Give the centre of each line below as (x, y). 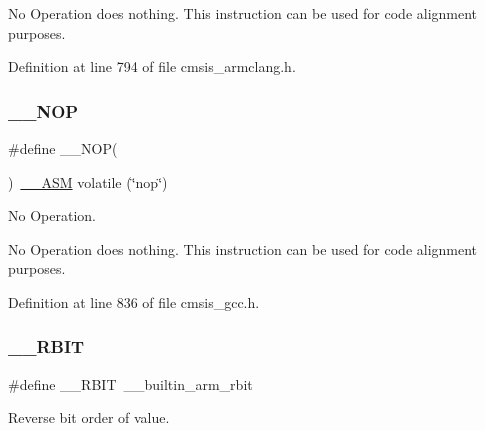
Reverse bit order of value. (89, 417)
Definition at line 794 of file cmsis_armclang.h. (152, 66)
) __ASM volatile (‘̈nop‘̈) (88, 181)
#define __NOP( (63, 148)
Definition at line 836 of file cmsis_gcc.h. (134, 301)
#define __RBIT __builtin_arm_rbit (130, 383)
